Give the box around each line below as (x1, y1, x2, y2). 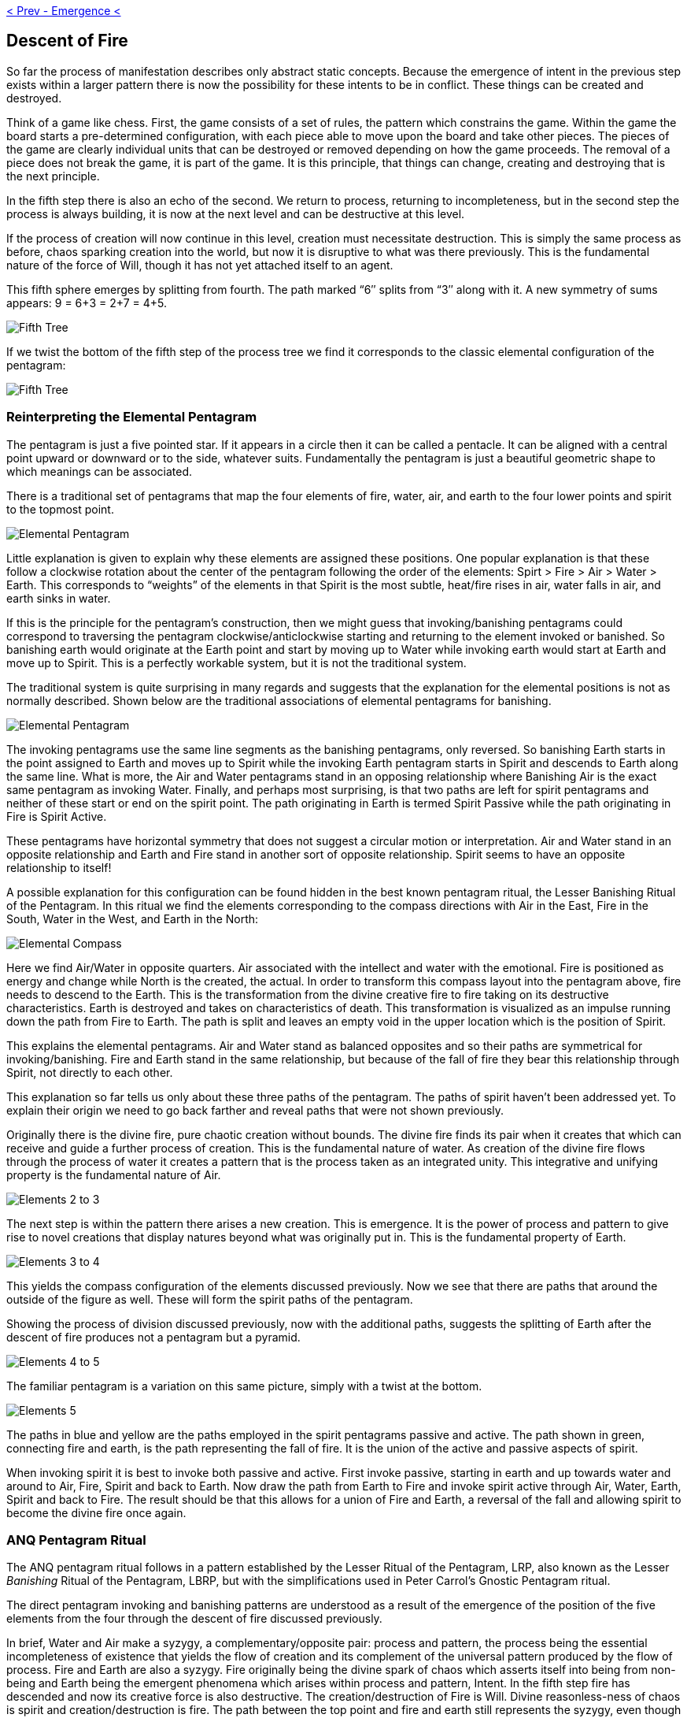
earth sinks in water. (6, 591, 111, 605)
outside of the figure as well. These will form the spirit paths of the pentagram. (6, 1292, 413, 1306)
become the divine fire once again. (6, 1505, 187, 1519)
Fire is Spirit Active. (6, 809, 107, 823)
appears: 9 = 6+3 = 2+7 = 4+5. (6, 295, 168, 310)
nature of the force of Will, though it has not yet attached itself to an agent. (6, 258, 393, 272)
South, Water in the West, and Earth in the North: (6, 911, 259, 926)
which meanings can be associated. (6, 464, 192, 478)
